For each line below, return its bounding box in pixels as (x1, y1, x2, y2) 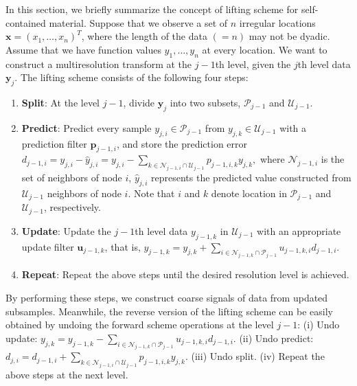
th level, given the (215, 56, 291, 71)
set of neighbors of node (21, 170, 122, 185)
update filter (21, 239, 74, 253)
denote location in (211, 185, 287, 200)
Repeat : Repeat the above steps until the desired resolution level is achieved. (21, 267, 349, 282)
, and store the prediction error (116, 136, 248, 150)
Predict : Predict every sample (21, 120, 152, 135)
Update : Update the (21, 223, 111, 238)
